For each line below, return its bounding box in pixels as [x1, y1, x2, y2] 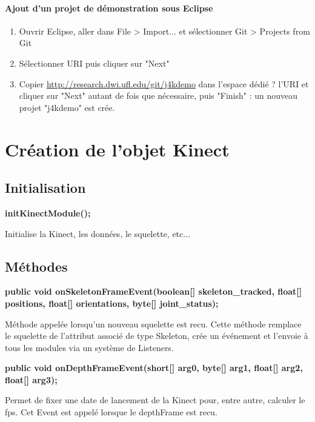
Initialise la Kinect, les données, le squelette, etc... [5, 227, 190, 239]
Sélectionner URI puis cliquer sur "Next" [19, 56, 170, 69]
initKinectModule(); [5, 206, 91, 219]
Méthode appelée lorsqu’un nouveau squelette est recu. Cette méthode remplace [5, 317, 302, 330]
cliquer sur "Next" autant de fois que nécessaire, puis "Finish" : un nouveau [19, 89, 298, 102]
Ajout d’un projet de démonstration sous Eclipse [5, 1, 213, 14]
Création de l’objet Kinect [5, 136, 230, 161]
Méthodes [5, 256, 68, 275]
